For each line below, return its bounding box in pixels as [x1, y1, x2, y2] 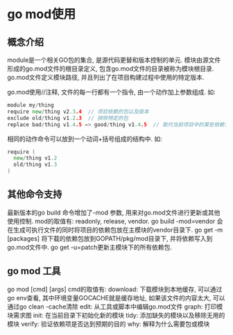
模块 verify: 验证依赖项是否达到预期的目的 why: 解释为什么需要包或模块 [7, 320, 210, 328]
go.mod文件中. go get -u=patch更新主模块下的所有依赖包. [7, 243, 172, 251]
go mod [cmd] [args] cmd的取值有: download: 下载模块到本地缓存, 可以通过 [7, 285, 223, 293]
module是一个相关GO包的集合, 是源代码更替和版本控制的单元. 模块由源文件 [7, 56, 221, 64]
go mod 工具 [7, 265, 61, 277]
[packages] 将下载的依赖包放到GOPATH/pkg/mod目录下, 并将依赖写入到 [7, 234, 213, 243]
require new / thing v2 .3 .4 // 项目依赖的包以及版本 [7, 108, 149, 115]
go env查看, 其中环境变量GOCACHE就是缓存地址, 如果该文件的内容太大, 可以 [7, 293, 225, 302]
